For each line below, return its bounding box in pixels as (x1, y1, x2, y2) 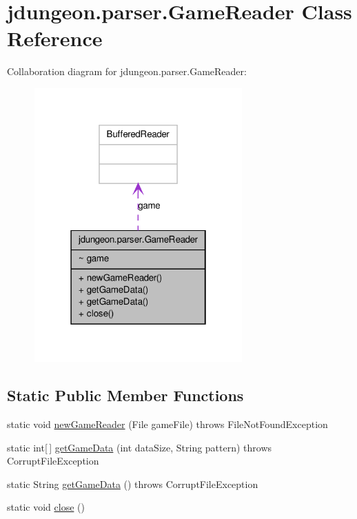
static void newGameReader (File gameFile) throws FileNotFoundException (7, 416, 328, 431)
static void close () (7, 500, 85, 514)
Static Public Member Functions (7, 385, 244, 406)
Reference (7, 24, 103, 52)
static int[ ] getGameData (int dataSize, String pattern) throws (7, 440, 272, 454)
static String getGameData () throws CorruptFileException (7, 476, 258, 491)
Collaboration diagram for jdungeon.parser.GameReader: (7, 64, 247, 79)
